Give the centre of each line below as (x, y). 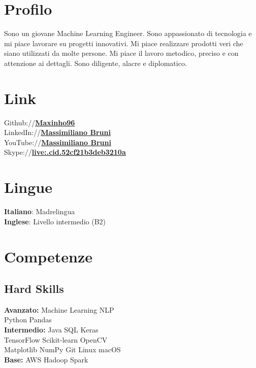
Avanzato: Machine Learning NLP (59, 309)
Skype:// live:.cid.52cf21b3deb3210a (65, 152)
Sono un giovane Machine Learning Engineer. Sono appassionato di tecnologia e (128, 33)
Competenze (48, 256)
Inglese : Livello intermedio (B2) (55, 221)
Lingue (28, 187)
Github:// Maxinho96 (40, 122)
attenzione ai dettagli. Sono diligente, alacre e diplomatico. (95, 63)
